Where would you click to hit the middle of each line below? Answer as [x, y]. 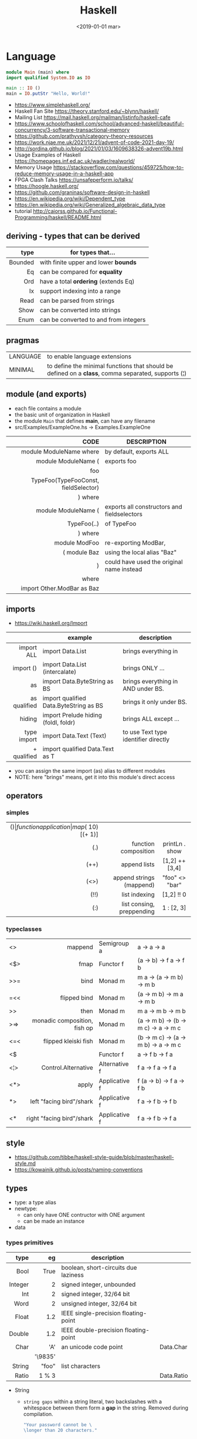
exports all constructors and [143, 506]
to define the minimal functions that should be [110, 366]
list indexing [138, 894]
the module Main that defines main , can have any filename [85, 420]
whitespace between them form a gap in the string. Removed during [106, 1408]
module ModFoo [77, 543]
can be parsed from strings [77, 301]
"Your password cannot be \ [57, 1425]
